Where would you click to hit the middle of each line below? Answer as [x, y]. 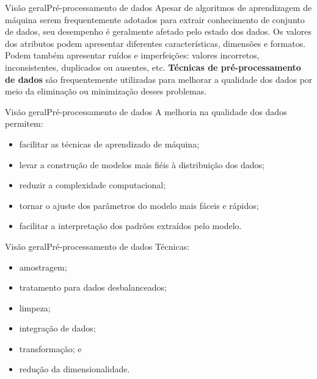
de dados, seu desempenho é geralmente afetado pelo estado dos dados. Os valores [158, 31]
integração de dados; [57, 328]
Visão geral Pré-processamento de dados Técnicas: [97, 246]
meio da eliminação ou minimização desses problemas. [106, 91]
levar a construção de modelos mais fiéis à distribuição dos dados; [142, 164]
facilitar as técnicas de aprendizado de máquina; [109, 143]
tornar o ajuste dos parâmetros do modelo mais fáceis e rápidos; [139, 205]
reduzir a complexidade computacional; [93, 185]
